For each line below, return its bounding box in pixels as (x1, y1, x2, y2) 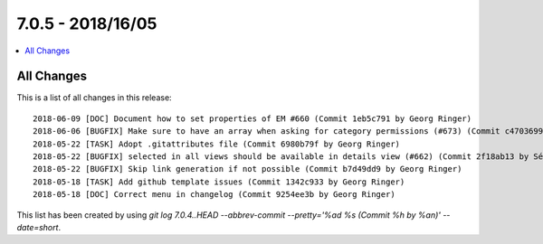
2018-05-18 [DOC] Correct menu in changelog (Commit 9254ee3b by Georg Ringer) (33, 190, 395, 200)
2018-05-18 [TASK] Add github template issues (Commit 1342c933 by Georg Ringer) (33, 176, 405, 187)
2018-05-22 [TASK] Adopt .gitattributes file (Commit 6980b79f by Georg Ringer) (33, 138, 401, 149)
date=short (16, 221, 59, 232)
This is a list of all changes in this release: (16, 92, 172, 103)
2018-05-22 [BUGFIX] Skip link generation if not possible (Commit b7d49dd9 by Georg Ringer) (33, 164, 462, 174)
